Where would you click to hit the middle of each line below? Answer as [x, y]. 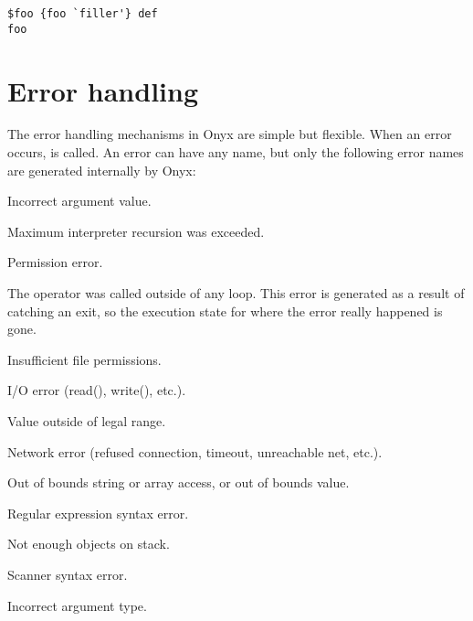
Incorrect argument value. [79, 201]
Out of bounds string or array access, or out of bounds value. [179, 482]
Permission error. [55, 262]
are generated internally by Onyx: [102, 170]
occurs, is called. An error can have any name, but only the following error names [236, 152]
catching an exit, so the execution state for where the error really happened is [225, 310]
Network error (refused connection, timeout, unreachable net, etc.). [195, 451]
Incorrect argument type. [77, 605]
